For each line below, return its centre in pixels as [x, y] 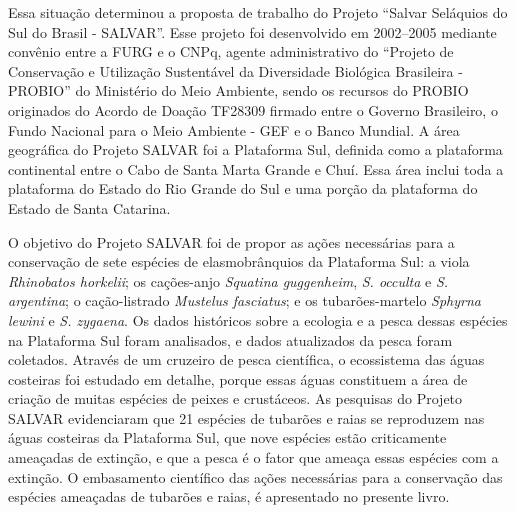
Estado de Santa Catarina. [89, 207]
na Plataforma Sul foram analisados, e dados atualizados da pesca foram [230, 339]
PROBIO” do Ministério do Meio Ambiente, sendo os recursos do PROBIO [238, 90]
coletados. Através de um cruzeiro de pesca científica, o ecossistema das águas [246, 359]
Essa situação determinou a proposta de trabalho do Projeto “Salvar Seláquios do [258, 12]
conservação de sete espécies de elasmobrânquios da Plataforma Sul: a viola [239, 261]
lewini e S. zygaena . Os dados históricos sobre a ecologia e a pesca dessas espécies [258, 319]
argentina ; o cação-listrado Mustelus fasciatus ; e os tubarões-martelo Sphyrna [244, 300]
